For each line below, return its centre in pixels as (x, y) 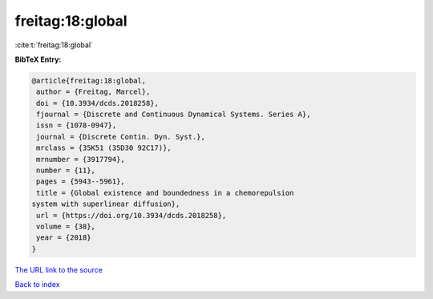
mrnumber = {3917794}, (81, 159)
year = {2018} (64, 238)
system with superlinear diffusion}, (106, 204)
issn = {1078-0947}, (77, 125)
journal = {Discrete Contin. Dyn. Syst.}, (121, 137)
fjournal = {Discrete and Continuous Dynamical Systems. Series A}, (174, 115)
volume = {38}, (66, 226)
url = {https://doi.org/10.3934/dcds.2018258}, (132, 215)
